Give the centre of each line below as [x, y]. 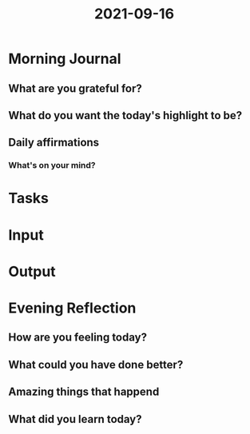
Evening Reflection [72, 308]
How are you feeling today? [78, 338]
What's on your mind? [52, 165]
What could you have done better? [96, 364]
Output [32, 271]
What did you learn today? [75, 419]
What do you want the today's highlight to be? [125, 115]
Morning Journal [65, 59]
